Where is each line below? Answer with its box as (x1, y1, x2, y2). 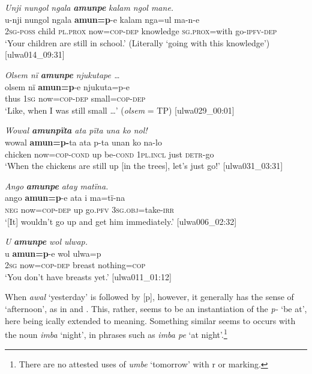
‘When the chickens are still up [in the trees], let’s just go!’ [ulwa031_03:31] (5, 159, 283, 172)
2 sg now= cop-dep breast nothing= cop (5, 259, 146, 271)
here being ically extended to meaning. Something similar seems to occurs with (5, 314, 296, 326)
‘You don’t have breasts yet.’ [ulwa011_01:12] (5, 270, 172, 283)
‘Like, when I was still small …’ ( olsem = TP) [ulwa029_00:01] (5, 103, 235, 116)
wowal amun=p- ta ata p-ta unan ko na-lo (5, 135, 162, 148)
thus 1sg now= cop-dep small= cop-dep (5, 92, 146, 105)
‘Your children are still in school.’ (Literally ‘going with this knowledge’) (5, 36, 270, 49)
